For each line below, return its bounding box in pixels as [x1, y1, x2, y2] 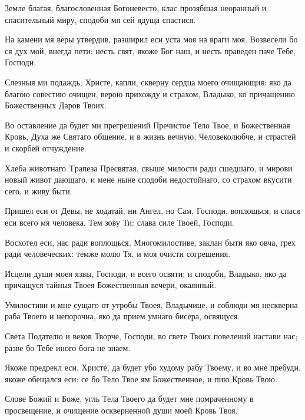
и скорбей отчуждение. [5, 141, 87, 154]
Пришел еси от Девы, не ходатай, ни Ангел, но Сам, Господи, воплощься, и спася [5, 204, 300, 217]
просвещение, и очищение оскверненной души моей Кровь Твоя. [5, 404, 238, 416]
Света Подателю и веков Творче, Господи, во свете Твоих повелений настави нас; [5, 330, 298, 342]
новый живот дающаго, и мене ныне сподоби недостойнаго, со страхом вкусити [5, 173, 292, 186]
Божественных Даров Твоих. [5, 99, 107, 111]
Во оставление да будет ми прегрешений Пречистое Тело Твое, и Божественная [5, 118, 290, 131]
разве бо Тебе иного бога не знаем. [5, 341, 131, 353]
